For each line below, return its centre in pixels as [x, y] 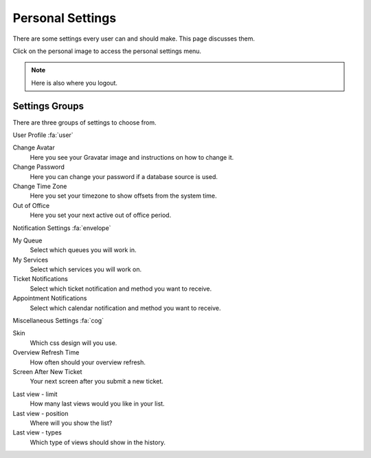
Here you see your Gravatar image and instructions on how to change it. [132, 157]
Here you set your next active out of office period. [101, 215]
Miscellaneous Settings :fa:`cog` [58, 321]
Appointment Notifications [50, 298]
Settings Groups [48, 106]
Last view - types [37, 433]
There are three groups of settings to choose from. [85, 122]
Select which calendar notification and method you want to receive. [125, 308]
